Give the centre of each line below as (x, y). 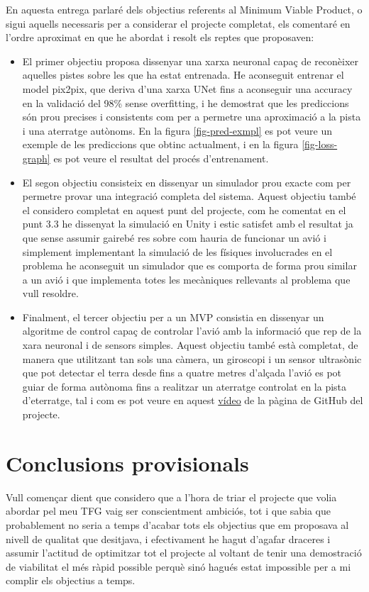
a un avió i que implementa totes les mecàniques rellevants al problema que (186, 279)
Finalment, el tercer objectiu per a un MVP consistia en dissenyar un (173, 317)
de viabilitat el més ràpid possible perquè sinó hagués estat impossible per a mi (178, 566)
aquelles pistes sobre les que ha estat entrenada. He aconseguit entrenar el (183, 75)
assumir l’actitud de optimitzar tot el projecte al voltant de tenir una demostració (184, 553)
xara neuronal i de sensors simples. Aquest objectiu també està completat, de (190, 345)
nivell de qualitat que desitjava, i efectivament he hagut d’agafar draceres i (168, 538)
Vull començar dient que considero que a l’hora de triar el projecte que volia (171, 497)
